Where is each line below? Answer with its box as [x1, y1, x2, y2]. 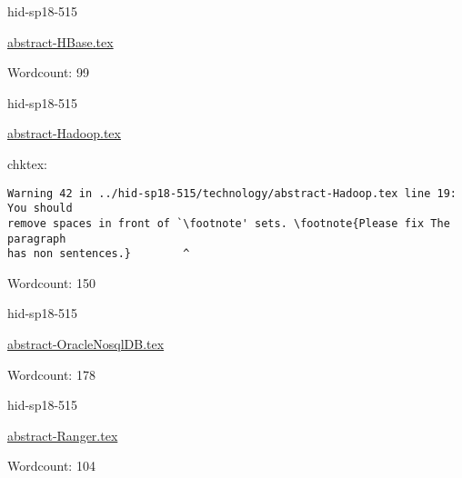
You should [7, 202, 73, 215]
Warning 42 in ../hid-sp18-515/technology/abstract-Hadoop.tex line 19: [7, 186, 457, 200]
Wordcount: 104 [7, 456, 95, 475]
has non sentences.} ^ [7, 247, 190, 261]
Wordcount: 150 [7, 273, 95, 292]
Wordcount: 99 [7, 63, 89, 82]
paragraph [7, 232, 66, 245]
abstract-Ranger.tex [7, 425, 118, 444]
